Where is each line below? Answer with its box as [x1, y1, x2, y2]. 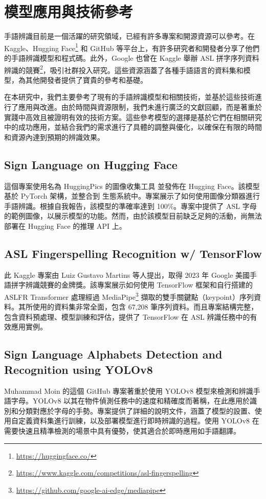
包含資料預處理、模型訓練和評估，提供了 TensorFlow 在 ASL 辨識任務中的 [4, 311, 250, 322]
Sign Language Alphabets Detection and [4, 346, 223, 362]
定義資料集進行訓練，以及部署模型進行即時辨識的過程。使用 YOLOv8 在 [18, 415, 259, 426]
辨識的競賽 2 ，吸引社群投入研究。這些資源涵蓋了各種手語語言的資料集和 [4, 63, 243, 75]
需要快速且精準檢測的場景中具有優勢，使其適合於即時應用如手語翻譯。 [4, 425, 240, 436]
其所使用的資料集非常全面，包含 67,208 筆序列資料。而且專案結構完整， [18, 301, 258, 312]
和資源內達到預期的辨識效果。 [4, 131, 104, 142]
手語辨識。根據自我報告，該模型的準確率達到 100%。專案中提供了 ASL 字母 [4, 200, 257, 211]
